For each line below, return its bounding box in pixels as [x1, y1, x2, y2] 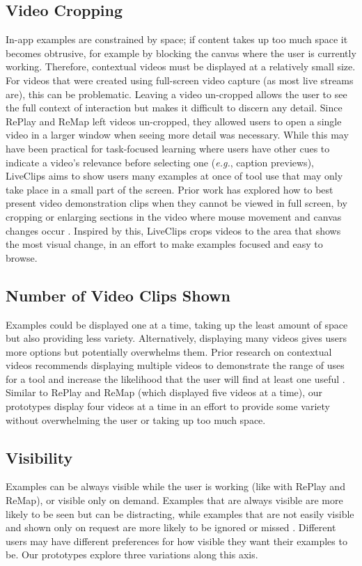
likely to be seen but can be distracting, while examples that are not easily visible [6, 506, 354, 521]
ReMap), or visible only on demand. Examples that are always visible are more [6, 493, 343, 508]
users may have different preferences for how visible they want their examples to [6, 533, 347, 548]
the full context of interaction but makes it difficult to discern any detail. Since [6, 100, 343, 115]
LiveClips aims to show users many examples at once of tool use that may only [6, 168, 343, 183]
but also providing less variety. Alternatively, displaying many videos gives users [6, 331, 347, 345]
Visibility [6, 446, 73, 468]
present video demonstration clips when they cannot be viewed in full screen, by [6, 196, 347, 210]
